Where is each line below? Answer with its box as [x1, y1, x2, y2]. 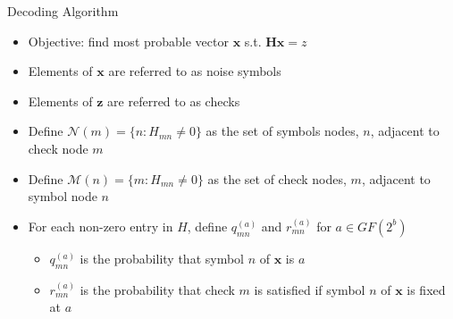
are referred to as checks [107, 91, 240, 110]
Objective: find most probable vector [28, 31, 229, 50]
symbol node [28, 187, 97, 206]
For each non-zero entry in [28, 216, 173, 235]
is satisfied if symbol [254, 280, 365, 298]
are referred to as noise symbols [108, 62, 281, 80]
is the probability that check [80, 280, 235, 298]
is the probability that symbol [80, 248, 244, 267]
